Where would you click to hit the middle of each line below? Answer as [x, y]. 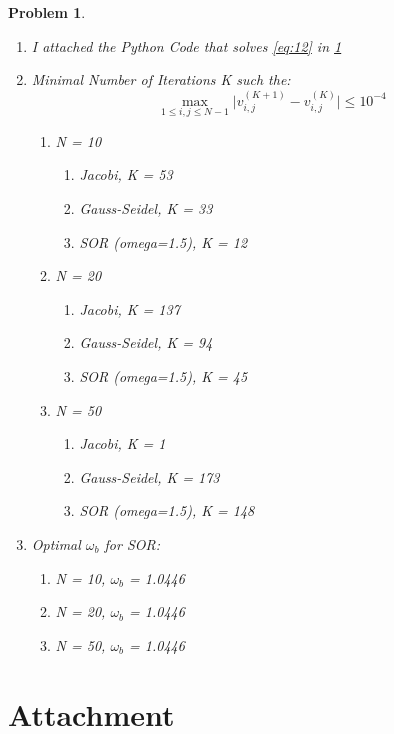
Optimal [56, 543]
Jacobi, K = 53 [126, 174]
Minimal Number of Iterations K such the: [161, 79]
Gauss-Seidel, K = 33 [146, 208]
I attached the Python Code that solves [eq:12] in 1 [186, 45]
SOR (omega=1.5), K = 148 [167, 510]
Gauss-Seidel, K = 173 [149, 476]
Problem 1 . [47, 12]
